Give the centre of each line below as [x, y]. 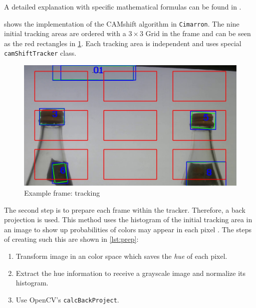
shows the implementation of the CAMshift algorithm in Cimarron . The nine [122, 23]
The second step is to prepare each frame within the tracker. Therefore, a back [125, 209]
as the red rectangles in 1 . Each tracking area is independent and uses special [123, 43]
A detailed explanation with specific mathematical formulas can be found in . [123, 7]
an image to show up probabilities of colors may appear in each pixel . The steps [128, 229]
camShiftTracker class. [40, 53]
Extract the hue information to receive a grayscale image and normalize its [131, 273]
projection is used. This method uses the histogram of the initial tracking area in [128, 219]
